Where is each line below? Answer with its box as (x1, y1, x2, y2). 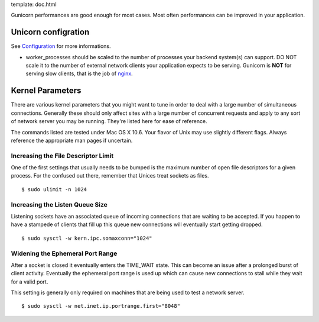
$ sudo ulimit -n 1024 (21, 186, 87, 192)
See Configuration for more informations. (11, 43, 111, 50)
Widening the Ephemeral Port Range (11, 249, 118, 257)
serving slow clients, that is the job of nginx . (25, 70, 133, 77)
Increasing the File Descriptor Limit (11, 152, 114, 160)
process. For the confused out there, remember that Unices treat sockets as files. (11, 172, 209, 179)
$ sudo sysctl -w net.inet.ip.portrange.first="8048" (21, 302, 180, 310)
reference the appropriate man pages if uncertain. (11, 137, 133, 144)
